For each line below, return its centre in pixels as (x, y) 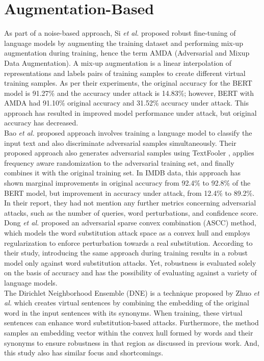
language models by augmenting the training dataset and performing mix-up (124, 43)
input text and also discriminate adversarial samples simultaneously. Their (120, 143)
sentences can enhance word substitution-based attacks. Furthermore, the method (131, 323)
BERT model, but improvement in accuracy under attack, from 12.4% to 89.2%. (129, 192)
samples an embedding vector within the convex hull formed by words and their (129, 332)
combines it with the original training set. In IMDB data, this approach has (123, 173)
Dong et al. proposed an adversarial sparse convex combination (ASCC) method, (130, 223)
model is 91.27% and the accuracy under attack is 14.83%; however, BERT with (129, 93)
